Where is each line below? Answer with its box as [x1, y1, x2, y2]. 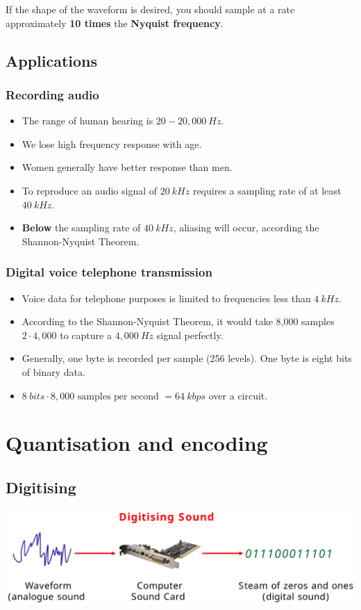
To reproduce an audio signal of [22, 183, 158, 197]
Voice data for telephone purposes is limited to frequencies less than [22, 290, 311, 305]
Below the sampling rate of [22, 220, 141, 235]
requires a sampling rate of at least [192, 183, 342, 197]
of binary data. [22, 364, 85, 379]
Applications [6, 49, 98, 71]
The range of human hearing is [22, 113, 153, 128]
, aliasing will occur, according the [173, 220, 319, 235]
